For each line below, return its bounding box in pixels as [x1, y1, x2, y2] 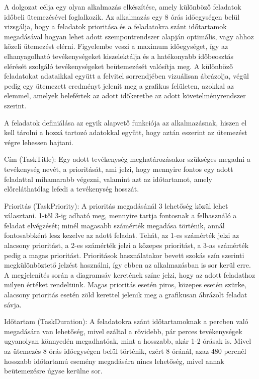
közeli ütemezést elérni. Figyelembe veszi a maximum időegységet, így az [4, 41, 228, 51]
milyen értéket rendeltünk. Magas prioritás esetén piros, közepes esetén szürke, [4, 279, 246, 290]
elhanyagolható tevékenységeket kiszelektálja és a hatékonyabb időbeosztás [4, 50, 234, 61]
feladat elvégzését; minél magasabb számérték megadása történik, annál [4, 220, 225, 230]
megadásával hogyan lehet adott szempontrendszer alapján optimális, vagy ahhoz [4, 31, 254, 41]
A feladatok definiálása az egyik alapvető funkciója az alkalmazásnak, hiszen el [4, 117, 247, 128]
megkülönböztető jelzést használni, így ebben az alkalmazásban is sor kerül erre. [4, 260, 251, 270]
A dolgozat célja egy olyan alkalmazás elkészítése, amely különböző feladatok [4, 2, 241, 12]
